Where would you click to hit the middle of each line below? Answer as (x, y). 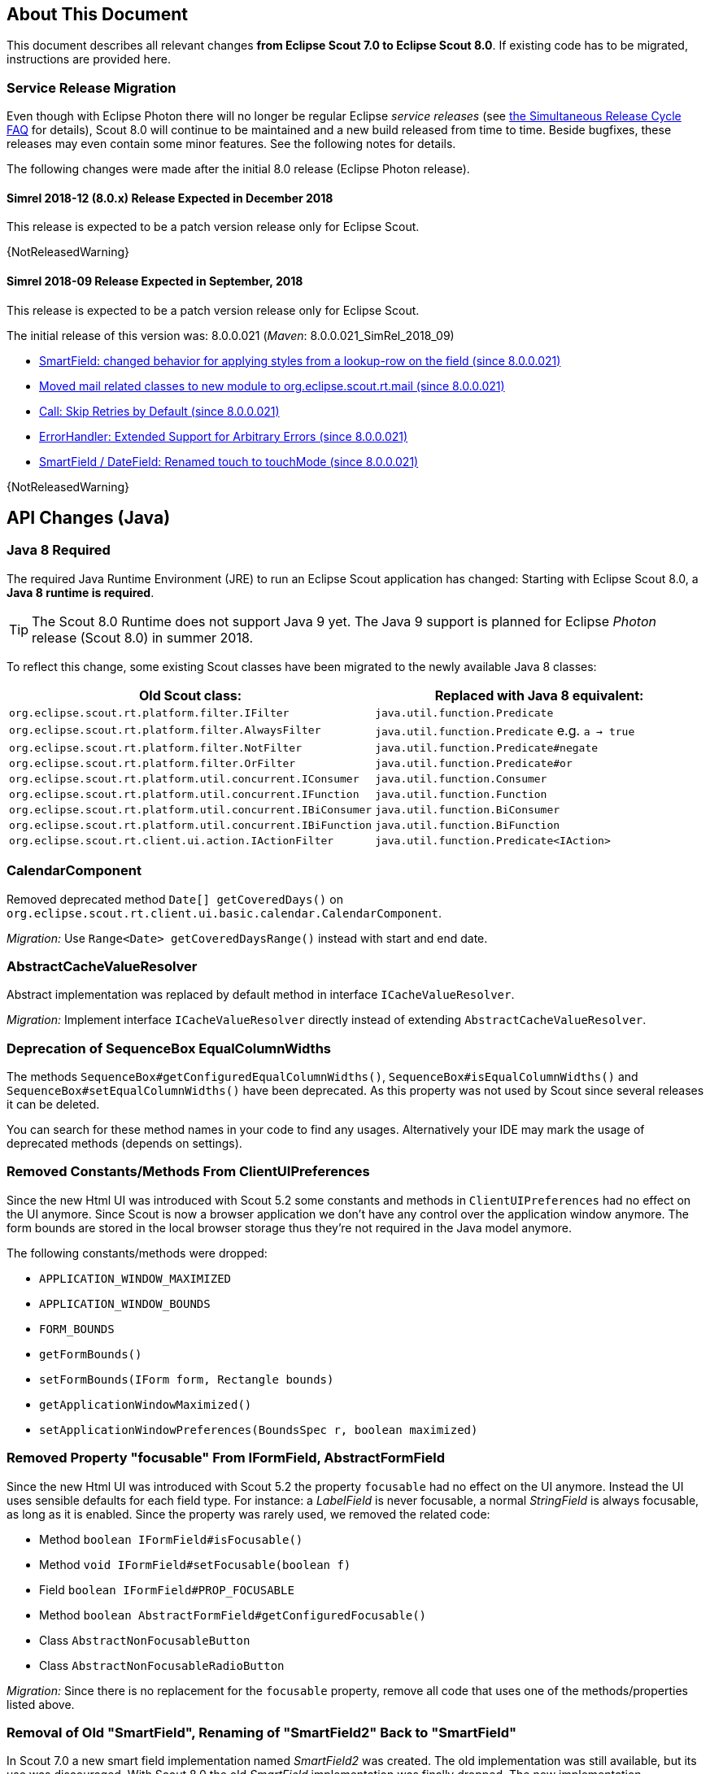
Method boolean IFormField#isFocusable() (171, 1539)
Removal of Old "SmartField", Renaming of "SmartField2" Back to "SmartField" (261, 1732)
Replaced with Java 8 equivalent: (539, 695)
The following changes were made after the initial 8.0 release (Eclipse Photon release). (238, 169)
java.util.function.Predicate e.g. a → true (505, 730)
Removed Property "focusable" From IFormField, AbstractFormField (226, 1458)
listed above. (41, 1704)
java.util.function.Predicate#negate (487, 748)
